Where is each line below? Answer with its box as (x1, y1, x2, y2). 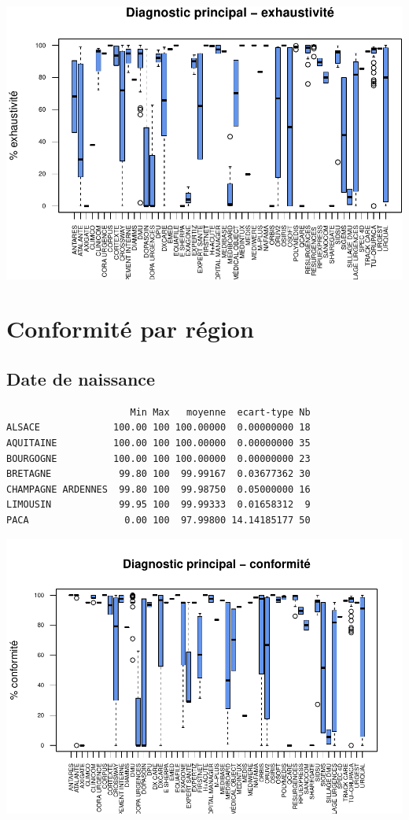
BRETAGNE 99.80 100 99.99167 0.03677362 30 (6, 468, 311, 480)
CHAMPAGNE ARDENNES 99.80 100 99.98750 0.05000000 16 (6, 483, 311, 495)
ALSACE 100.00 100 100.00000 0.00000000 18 (6, 422, 311, 434)
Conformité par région (6, 312, 254, 345)
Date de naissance (6, 367, 156, 391)
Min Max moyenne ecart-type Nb (130, 406, 311, 418)
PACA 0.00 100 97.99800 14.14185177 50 (6, 515, 311, 526)
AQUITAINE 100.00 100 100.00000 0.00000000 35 (6, 438, 311, 449)
